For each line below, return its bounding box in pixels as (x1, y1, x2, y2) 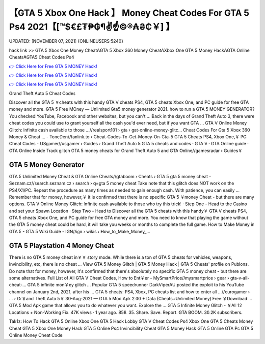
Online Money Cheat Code (9, 332, 63, 338)
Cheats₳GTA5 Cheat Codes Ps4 (9, 54, 75, 60)
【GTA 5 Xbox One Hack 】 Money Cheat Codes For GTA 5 (9, 7, 250, 18)
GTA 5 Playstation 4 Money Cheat (9, 241, 114, 250)
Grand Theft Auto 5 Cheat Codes (9, 90, 76, 96)
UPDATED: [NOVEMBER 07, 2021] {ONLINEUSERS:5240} (9, 38, 124, 44)
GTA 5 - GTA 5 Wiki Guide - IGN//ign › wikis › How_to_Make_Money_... (9, 228, 151, 234)
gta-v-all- (230, 275, 250, 281)
